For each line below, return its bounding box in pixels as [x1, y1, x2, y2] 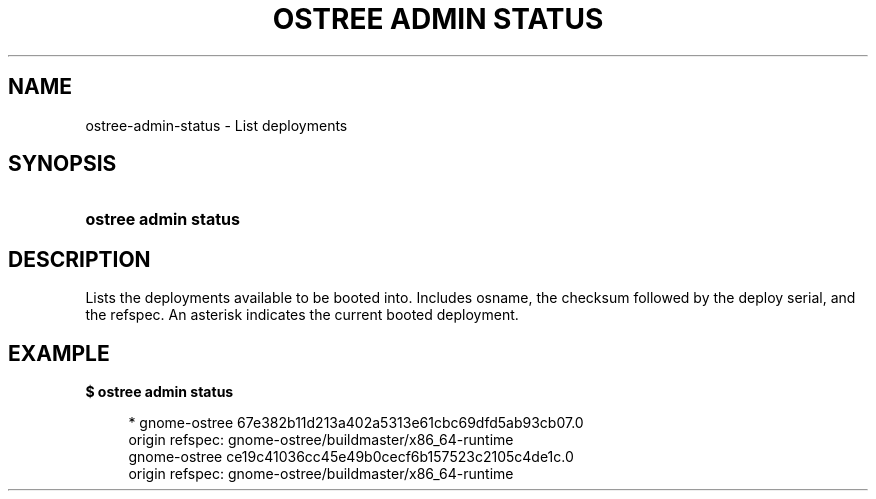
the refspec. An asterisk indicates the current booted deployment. [85, 306, 519, 324]
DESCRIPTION [8, 246, 151, 272]
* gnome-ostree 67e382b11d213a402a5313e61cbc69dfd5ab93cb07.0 [128, 414, 584, 432]
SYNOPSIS [8, 151, 117, 177]
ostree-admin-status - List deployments [85, 116, 348, 134]
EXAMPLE [8, 340, 110, 366]
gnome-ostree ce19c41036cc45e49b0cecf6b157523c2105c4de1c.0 [128, 448, 574, 466]
